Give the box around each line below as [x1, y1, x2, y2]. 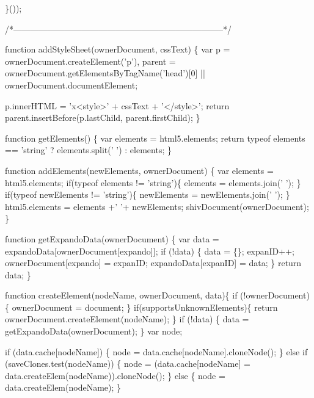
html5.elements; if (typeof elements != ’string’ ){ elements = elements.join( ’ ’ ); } [5, 176, 301, 189]
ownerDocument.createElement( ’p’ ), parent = [5, 54, 176, 67]
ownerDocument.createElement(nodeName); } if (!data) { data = [5, 313, 249, 325]
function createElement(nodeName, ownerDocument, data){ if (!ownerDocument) [5, 289, 310, 302]
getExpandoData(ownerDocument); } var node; [5, 325, 183, 338]
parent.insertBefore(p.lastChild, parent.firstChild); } [5, 111, 200, 124]
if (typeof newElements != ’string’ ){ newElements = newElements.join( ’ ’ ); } [5, 188, 290, 201]
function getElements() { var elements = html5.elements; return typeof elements [5, 131, 305, 144]
